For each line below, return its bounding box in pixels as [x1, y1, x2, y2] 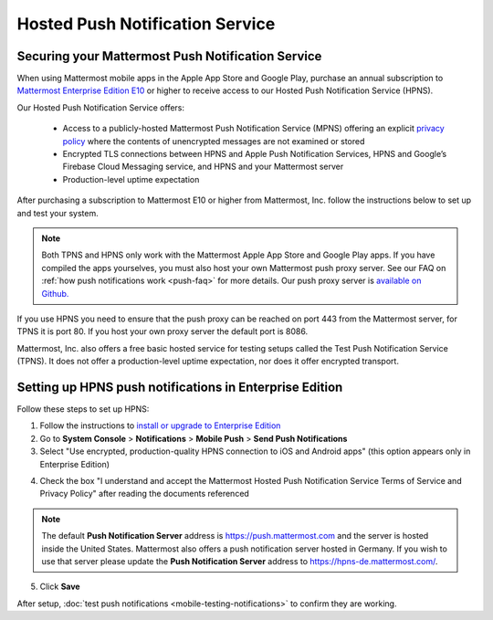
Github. [41, 288, 69, 299]
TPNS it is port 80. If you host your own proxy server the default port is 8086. [16, 326, 309, 337]
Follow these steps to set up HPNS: [16, 404, 150, 415]
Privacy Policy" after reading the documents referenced [39, 489, 250, 499]
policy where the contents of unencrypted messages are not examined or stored [62, 135, 365, 146]
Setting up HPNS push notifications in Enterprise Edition [16, 379, 343, 394]
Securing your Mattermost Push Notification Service [16, 48, 322, 64]
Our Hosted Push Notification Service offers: [16, 101, 185, 113]
